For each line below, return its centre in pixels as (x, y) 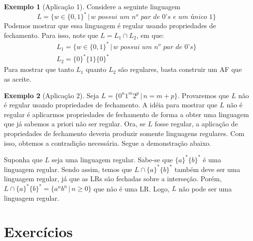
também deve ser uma (207, 169)
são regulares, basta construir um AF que (180, 69)
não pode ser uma (205, 188)
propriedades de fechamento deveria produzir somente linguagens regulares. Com (124, 133)
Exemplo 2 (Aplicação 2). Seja (52, 95)
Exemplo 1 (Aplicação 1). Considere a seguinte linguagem (92, 6)
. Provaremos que (203, 95)
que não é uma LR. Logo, (132, 188)
